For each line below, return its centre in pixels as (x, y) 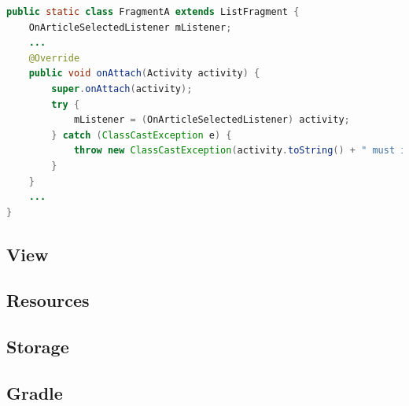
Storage (38, 347)
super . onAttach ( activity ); (122, 89)
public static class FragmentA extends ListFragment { (153, 12)
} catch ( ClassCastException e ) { (142, 135)
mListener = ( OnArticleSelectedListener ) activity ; (212, 120)
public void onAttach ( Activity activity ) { (144, 74)
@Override (54, 58)
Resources (48, 300)
